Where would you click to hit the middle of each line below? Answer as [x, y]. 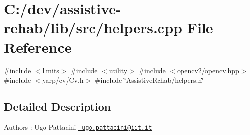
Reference [38, 47]
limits [51, 70]
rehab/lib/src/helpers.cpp [93, 28]
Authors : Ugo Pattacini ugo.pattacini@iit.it [78, 126]
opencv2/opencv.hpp [208, 70]
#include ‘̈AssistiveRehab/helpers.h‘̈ [149, 80]
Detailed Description [57, 106]
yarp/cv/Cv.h [63, 80]
